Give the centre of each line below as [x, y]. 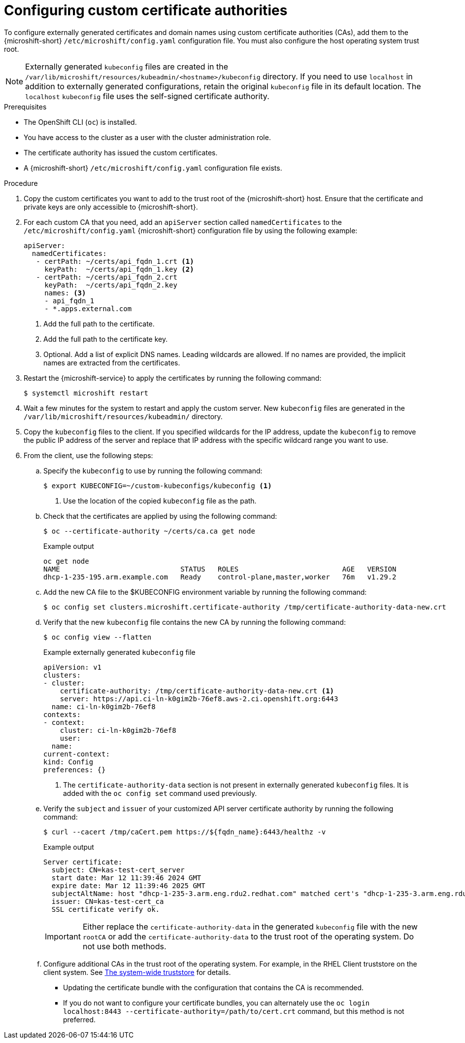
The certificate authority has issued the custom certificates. [121, 152]
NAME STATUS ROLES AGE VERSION [220, 569]
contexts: [62, 714]
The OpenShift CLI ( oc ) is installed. [80, 122]
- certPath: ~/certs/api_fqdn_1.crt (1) [115, 261]
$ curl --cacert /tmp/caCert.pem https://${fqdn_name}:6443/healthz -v [185, 832]
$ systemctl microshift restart [86, 393]
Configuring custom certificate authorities [146, 10]
